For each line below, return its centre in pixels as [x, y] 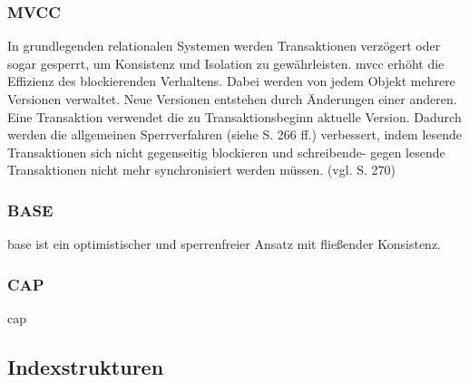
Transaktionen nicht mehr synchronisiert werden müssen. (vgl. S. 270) [201, 170]
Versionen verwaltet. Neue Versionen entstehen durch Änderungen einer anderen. [232, 99]
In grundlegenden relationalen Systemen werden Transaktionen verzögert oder [224, 46]
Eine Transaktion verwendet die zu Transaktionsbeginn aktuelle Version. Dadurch [234, 116]
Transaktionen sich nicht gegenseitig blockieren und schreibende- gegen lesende [226, 152]
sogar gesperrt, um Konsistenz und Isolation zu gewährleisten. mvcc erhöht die [226, 63]
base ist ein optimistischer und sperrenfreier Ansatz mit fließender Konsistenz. [225, 244]
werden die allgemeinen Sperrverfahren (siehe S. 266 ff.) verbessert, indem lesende [235, 134]
